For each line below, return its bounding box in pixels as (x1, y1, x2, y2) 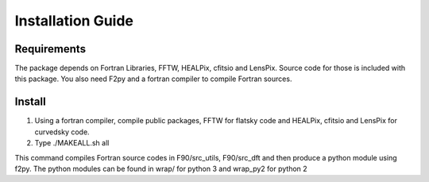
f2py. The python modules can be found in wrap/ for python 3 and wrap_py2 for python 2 (14, 164, 307, 173)
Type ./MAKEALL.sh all (34, 138, 110, 148)
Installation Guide (14, 12, 134, 29)
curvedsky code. (34, 127, 91, 137)
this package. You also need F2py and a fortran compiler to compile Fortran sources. (14, 74, 292, 83)
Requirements (14, 42, 87, 56)
